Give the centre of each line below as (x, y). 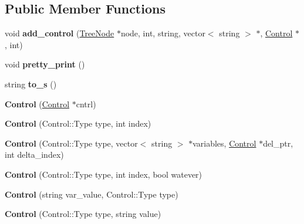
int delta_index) (34, 155)
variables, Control (224, 143)
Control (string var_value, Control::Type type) (92, 194)
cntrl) (86, 103)
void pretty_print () (45, 64)
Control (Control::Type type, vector (71, 143)
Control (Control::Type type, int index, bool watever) (104, 174)
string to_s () (31, 84)
